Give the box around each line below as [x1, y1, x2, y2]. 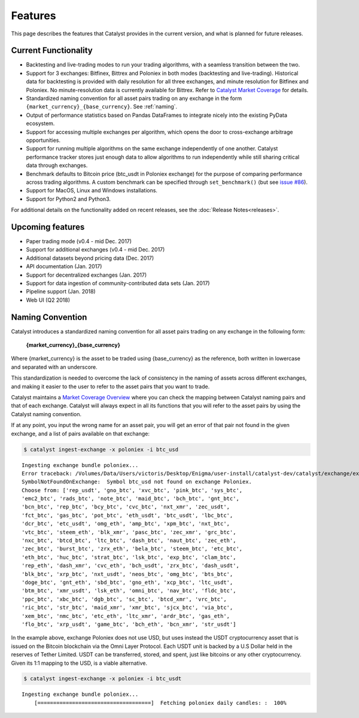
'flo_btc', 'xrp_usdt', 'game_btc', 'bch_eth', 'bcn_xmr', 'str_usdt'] [22, 620, 236, 628]
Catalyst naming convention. [11, 410, 82, 417]
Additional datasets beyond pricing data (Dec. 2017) [26, 255, 154, 262]
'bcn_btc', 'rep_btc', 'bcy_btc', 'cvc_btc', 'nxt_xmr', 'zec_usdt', [22, 504, 230, 510]
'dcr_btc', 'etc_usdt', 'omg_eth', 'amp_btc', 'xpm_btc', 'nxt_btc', [22, 520, 230, 527]
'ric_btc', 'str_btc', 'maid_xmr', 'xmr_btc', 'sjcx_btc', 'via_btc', [22, 604, 233, 611]
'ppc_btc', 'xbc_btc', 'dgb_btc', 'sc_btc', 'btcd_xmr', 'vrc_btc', [22, 596, 227, 602]
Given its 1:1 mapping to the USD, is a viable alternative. [11, 659, 148, 667]
